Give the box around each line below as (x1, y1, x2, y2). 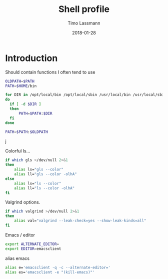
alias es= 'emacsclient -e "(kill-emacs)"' (5, 269, 95, 274)
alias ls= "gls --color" (14, 167, 64, 172)
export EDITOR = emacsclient (5, 246, 61, 251)
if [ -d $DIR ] (9, 101, 41, 107)
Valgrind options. (5, 199, 40, 205)
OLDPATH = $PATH (5, 78, 35, 83)
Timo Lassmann (67, 20, 101, 26)
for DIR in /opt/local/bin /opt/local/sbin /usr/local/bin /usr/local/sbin (5, 92, 166, 97)
